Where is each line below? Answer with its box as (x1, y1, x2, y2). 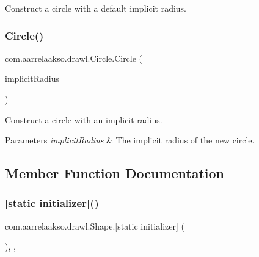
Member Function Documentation (5, 164, 225, 183)
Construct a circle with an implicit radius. (5, 113, 162, 126)
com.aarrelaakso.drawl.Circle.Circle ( (5, 51, 143, 64)
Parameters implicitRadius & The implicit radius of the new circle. (5, 134, 255, 147)
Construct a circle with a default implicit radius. (5, 2, 187, 14)
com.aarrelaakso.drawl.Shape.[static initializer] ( (5, 219, 184, 232)
